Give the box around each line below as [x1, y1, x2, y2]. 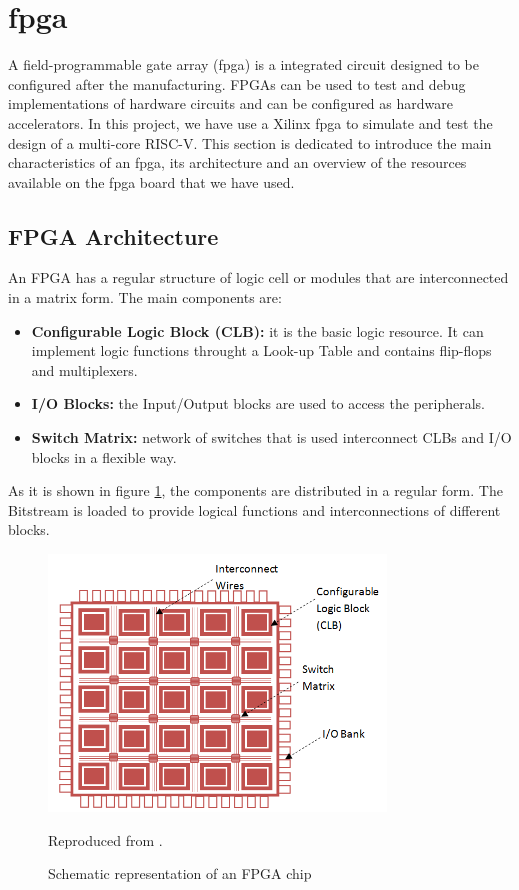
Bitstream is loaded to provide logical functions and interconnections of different [8, 499, 501, 520]
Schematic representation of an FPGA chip [48, 863, 312, 884]
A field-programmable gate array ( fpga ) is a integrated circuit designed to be [8, 54, 479, 75]
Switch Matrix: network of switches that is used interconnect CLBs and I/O [31, 427, 512, 448]
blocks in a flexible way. [31, 446, 177, 467]
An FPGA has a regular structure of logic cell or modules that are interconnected [8, 267, 509, 288]
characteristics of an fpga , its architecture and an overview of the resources [8, 152, 467, 173]
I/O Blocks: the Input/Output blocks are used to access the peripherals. [31, 393, 485, 414]
